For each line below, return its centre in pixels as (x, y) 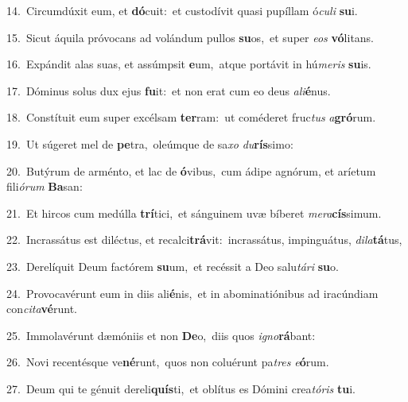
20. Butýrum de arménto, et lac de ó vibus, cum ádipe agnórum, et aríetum (191, 170)
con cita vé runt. (42, 309)
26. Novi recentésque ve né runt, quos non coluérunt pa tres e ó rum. (168, 362)
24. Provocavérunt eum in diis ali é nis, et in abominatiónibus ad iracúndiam (192, 293)
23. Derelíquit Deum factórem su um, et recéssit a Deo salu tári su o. (173, 266)
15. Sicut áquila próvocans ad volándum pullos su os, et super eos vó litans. (190, 37)
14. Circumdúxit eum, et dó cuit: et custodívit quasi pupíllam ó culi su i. (182, 10)
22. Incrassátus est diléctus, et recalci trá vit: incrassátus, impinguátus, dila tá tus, (204, 240)
